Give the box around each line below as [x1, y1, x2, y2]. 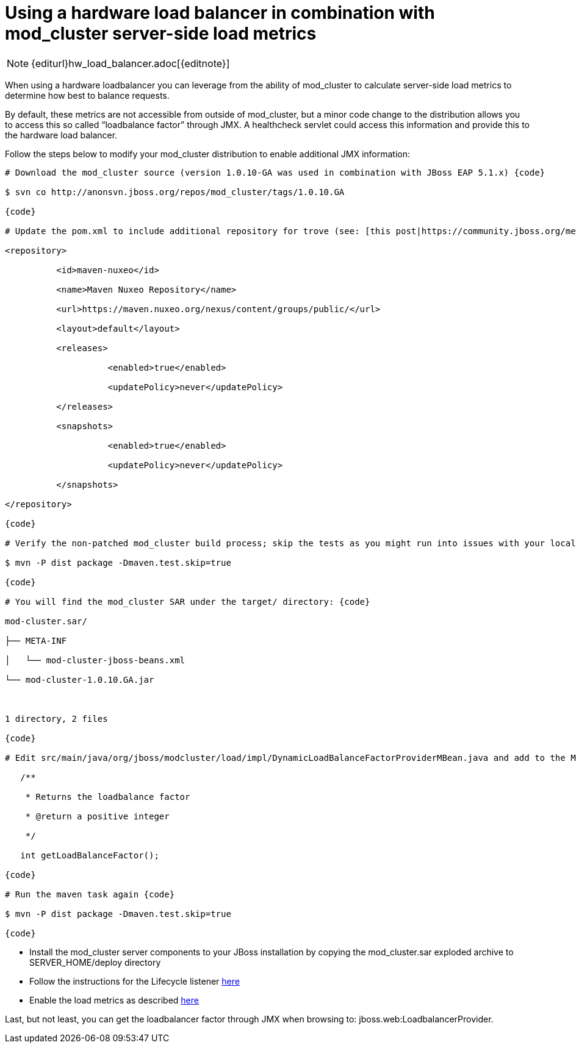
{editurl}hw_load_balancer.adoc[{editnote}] [31, 57, 230, 70]
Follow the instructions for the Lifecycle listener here [29, 975, 240, 986]
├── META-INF [5, 635, 67, 646]
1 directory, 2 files [5, 713, 108, 724]
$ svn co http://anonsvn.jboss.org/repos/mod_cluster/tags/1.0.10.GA [5, 187, 345, 197]
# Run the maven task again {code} [5, 889, 175, 899]
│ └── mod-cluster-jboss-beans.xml [5, 655, 185, 665]
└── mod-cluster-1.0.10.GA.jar [5, 674, 154, 685]
